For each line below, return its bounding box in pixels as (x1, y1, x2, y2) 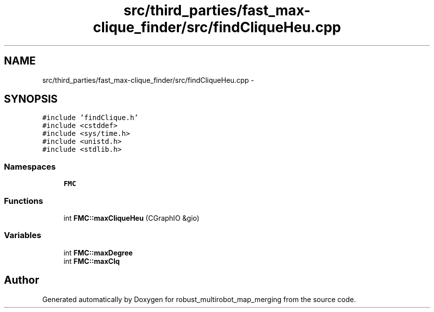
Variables (4, 230, 42, 241)
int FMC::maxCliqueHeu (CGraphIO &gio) (63, 213, 200, 222)
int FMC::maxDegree (63, 248, 133, 257)
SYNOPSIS (4, 93, 58, 106)
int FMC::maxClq (63, 256, 120, 265)
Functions (4, 195, 43, 206)
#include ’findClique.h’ (42, 114, 139, 122)
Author (4, 274, 39, 287)
